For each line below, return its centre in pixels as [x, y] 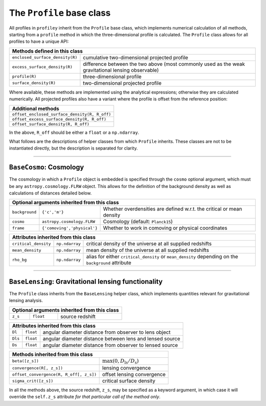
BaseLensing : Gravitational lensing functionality [86, 281]
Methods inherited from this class [52, 354]
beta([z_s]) [25, 361]
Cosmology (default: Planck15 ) [138, 221]
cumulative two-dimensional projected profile [135, 58]
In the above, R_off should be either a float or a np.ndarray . [74, 132]
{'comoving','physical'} [70, 228]
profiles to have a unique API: [39, 41]
